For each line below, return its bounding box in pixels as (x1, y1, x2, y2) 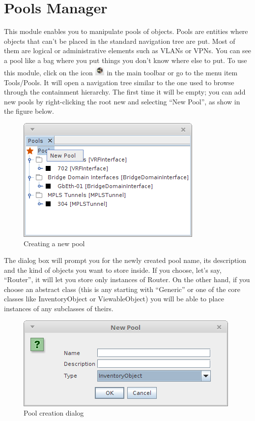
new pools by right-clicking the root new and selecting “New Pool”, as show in (4, 96, 240, 106)
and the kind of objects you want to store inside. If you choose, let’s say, (4, 264, 222, 275)
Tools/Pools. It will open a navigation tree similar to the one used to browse (4, 77, 234, 87)
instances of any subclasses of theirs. (4, 303, 113, 314)
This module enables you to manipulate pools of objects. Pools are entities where (4, 26, 248, 36)
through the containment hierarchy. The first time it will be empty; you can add (4, 87, 246, 97)
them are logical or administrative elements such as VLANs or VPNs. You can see (4, 45, 252, 56)
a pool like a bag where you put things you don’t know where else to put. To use (4, 55, 247, 65)
